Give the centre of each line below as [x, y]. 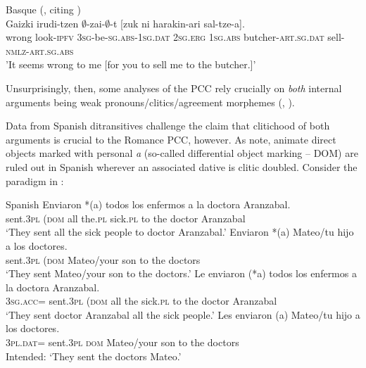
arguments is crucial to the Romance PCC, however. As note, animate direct [171, 139]
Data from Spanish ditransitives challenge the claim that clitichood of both [168, 126]
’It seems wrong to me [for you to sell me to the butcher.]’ [131, 64]
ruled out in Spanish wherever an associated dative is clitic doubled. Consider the [182, 166]
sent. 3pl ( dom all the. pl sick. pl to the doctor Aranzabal [126, 218]
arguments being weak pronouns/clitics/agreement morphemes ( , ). [150, 102]
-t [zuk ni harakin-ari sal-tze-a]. [177, 23]
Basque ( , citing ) [43, 9]
